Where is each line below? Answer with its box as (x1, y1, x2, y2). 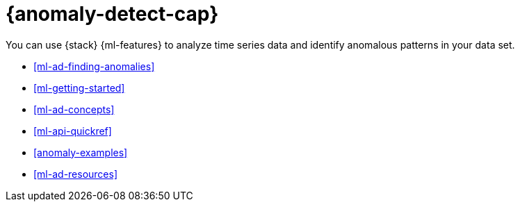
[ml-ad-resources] (33, 167, 118, 180)
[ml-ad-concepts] (33, 103, 115, 115)
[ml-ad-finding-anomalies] (33, 60, 155, 72)
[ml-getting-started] (33, 81, 125, 94)
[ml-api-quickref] (33, 124, 112, 137)
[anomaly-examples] (33, 146, 128, 158)
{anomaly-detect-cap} (6, 2, 219, 26)
